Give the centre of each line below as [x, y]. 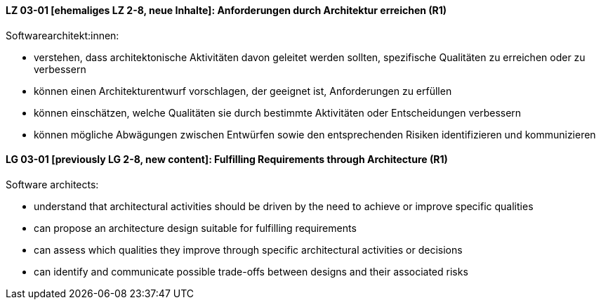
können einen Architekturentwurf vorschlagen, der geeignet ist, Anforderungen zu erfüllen [243, 91]
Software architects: [52, 184]
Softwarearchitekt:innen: [62, 35]
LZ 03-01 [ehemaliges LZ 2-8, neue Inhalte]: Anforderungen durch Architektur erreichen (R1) [226, 10]
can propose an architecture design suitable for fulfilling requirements [195, 228]
